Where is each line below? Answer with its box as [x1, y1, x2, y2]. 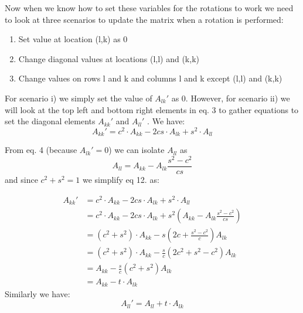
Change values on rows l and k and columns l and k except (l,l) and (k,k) [18, 72, 282, 84]
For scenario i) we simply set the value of [5, 91, 152, 104]
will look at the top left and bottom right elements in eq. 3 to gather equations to [5, 103, 299, 115]
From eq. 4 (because [5, 144, 77, 156]
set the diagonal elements [5, 115, 96, 127]
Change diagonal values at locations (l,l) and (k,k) [18, 52, 199, 64]
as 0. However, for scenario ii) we [171, 91, 290, 104]
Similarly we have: [5, 287, 70, 300]
